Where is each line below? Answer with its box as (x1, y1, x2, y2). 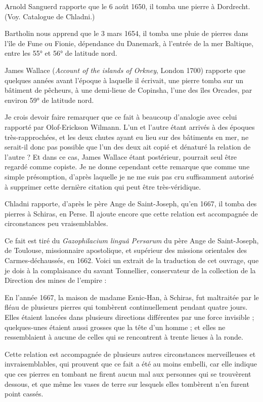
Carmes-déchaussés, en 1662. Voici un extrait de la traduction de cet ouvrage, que (5, 255, 259, 266)
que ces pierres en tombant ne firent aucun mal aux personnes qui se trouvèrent (5, 369, 251, 379)
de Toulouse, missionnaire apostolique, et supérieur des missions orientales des (5, 245, 247, 255)
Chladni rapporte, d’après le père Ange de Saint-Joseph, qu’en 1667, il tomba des (5, 198, 257, 209)
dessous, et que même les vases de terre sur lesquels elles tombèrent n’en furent (5, 378, 249, 389)
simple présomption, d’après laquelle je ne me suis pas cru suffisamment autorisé (5, 171, 254, 181)
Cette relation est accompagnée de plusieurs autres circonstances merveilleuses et (5, 348, 256, 359)
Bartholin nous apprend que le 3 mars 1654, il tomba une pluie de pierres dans (5, 28, 248, 39)
